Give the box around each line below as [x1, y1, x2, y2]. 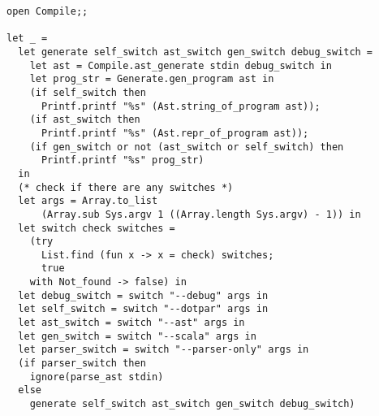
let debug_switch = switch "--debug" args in [18, 289, 269, 301]
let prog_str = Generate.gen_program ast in [29, 73, 274, 85]
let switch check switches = [18, 222, 175, 234]
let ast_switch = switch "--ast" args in [18, 317, 245, 329]
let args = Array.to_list [18, 195, 158, 207]
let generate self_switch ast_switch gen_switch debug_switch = [18, 45, 373, 58]
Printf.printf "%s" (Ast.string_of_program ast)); [41, 100, 321, 112]
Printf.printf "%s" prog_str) [41, 154, 205, 167]
